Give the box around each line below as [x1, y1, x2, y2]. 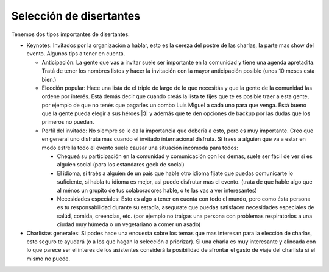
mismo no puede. [26, 255, 71, 262]
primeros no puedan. [41, 118, 94, 126]
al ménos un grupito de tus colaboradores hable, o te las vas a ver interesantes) [57, 187, 257, 194]
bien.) [41, 76, 57, 83]
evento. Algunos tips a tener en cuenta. [26, 50, 126, 57]
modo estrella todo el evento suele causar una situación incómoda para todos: [41, 144, 239, 151]
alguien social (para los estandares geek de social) [57, 161, 185, 168]
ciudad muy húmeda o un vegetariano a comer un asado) [57, 221, 201, 228]
